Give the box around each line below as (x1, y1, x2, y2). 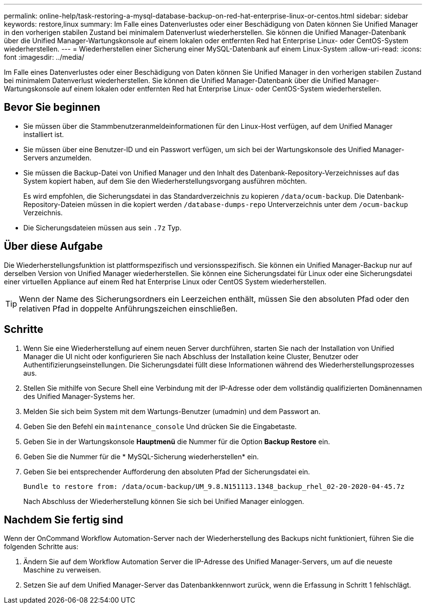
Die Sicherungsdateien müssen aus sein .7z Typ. (23, 223, 182, 232)
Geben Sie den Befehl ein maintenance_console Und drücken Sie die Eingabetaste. (23, 422, 297, 431)
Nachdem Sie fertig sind (4, 513, 124, 526)
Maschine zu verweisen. (23, 566, 101, 574)
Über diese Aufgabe (4, 240, 103, 253)
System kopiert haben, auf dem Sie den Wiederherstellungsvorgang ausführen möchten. (23, 176, 307, 185)
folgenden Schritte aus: (4, 542, 79, 551)
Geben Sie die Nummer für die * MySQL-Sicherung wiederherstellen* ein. (23, 452, 259, 461)
